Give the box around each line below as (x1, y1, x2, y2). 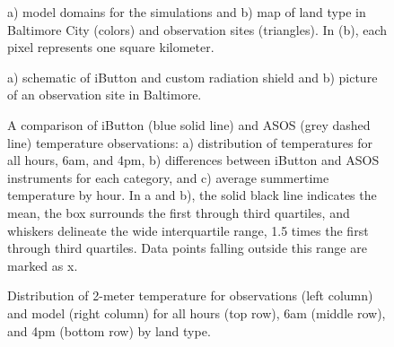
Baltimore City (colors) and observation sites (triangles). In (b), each (7, 20, 388, 39)
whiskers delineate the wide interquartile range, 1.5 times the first (7, 221, 369, 239)
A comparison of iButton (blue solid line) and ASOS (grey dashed (7, 115, 371, 134)
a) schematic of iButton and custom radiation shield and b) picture (7, 67, 378, 86)
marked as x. (7, 256, 78, 274)
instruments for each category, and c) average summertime (7, 168, 329, 187)
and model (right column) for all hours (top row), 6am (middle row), (7, 303, 386, 322)
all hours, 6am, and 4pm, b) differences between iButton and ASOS (7, 151, 380, 169)
